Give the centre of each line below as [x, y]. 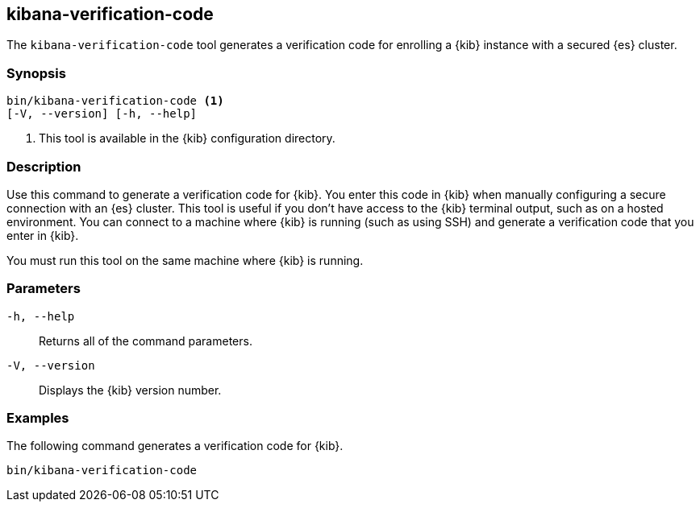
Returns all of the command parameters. [146, 341]
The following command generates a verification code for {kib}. [175, 446]
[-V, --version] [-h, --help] [102, 114]
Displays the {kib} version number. [130, 390]
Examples [38, 418]
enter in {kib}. [43, 235]
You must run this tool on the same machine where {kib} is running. [185, 260]
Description [44, 166]
